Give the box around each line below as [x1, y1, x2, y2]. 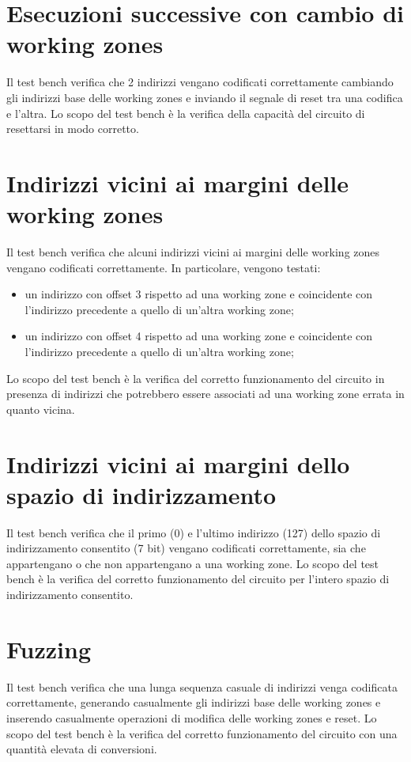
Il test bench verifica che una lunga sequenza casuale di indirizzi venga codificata [6, 678, 398, 695]
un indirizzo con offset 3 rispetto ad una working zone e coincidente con [25, 286, 373, 302]
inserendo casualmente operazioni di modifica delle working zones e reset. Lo [6, 709, 377, 726]
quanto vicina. [6, 400, 75, 417]
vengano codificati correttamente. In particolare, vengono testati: [6, 259, 321, 275]
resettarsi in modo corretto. [6, 120, 139, 137]
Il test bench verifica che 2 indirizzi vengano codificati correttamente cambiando [6, 74, 394, 90]
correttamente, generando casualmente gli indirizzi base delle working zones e [6, 694, 381, 711]
